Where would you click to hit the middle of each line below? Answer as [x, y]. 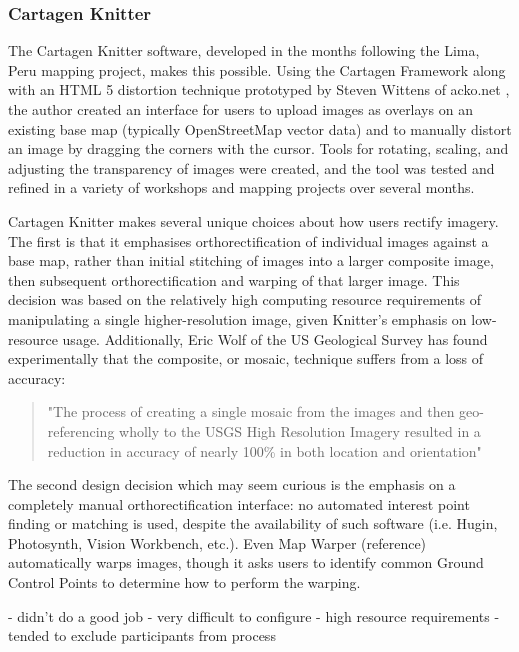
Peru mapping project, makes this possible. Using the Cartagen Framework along [257, 69]
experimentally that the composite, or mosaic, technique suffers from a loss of [246, 358]
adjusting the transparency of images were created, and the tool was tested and [251, 167]
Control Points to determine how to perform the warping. [184, 582]
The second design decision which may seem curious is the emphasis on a [232, 484]
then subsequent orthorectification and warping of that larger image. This [234, 279]
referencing [81, 430]
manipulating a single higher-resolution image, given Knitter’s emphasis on [237, 318]
